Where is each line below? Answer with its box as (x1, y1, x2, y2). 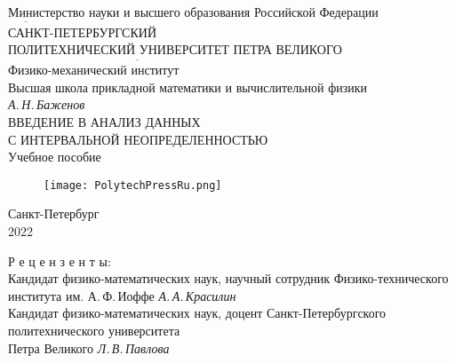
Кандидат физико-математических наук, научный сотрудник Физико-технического (8, 269, 449, 288)
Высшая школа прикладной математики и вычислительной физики (8, 77, 368, 96)
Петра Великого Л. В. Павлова (8, 338, 170, 357)
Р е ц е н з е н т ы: (8, 251, 111, 270)
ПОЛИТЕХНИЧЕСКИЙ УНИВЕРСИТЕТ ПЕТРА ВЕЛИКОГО (8, 40, 342, 59)
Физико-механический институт (8, 60, 180, 79)
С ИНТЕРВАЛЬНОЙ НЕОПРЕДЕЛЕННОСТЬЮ (8, 130, 268, 148)
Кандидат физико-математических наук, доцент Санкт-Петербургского (8, 304, 387, 322)
